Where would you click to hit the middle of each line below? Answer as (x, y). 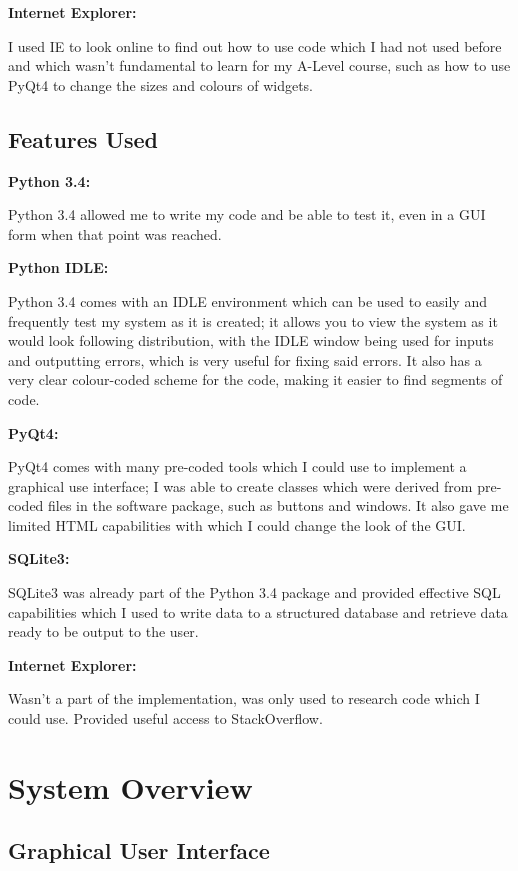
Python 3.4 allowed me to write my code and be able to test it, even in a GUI (247, 214)
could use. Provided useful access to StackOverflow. (165, 718)
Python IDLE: (58, 267)
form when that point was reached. (115, 233)
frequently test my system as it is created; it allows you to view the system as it (253, 320)
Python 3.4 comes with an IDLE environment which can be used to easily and (247, 300)
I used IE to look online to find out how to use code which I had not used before (255, 45)
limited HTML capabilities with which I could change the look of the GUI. (237, 524)
